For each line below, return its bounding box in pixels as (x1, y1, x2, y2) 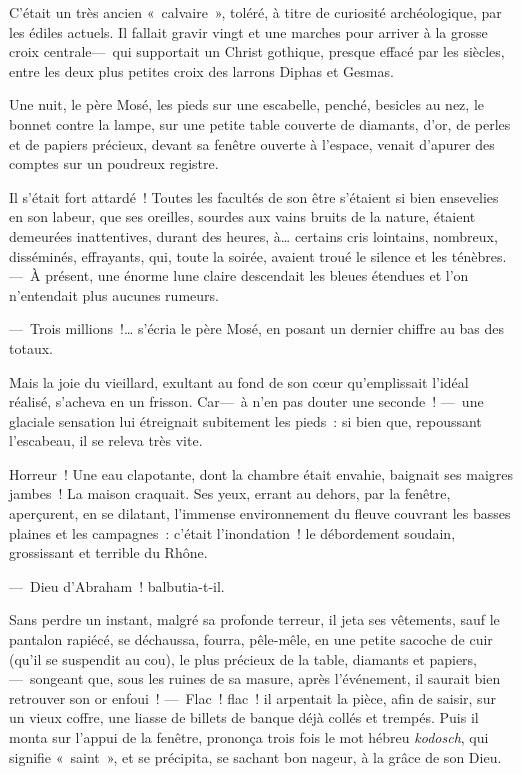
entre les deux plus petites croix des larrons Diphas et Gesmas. (9, 60, 394, 81)
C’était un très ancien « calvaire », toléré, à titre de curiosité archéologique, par (9, 2, 502, 22)
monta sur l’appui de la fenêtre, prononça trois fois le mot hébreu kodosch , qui (9, 727, 489, 747)
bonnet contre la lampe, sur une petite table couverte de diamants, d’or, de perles (9, 113, 511, 134)
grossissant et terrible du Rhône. (9, 542, 208, 563)
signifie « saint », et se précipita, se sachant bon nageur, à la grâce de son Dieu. (9, 746, 502, 767)
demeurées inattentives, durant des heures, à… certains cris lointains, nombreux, (9, 225, 498, 246)
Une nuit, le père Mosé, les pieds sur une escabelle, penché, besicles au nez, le (9, 94, 484, 115)
